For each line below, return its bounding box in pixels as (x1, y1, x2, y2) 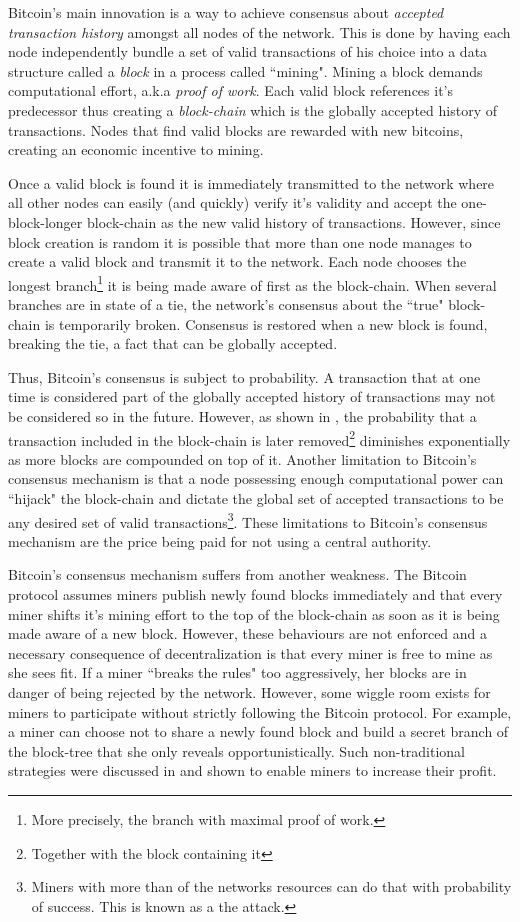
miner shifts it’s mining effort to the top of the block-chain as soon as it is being (8, 603, 500, 624)
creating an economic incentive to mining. (8, 139, 264, 160)
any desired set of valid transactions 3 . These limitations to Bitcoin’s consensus (8, 508, 488, 532)
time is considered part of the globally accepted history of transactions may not (8, 386, 496, 407)
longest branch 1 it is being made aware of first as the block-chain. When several (8, 271, 497, 295)
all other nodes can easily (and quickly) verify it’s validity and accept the (8, 192, 457, 213)
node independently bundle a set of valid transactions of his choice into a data (8, 41, 488, 62)
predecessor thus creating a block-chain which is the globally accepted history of (8, 99, 497, 120)
